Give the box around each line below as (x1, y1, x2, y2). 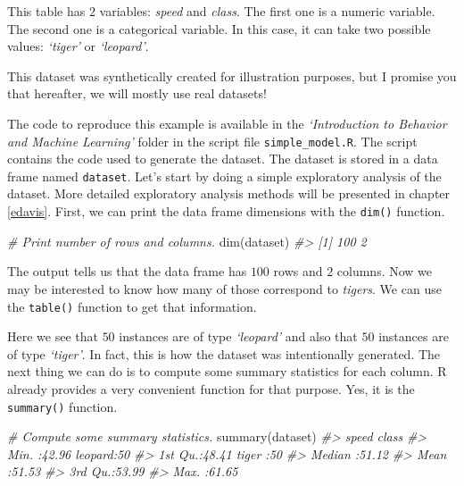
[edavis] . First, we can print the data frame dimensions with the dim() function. (7, 202, 445, 221)
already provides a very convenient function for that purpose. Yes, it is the (7, 379, 415, 398)
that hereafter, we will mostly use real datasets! (7, 84, 267, 103)
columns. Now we (336, 262, 433, 281)
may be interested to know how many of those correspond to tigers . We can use (7, 279, 442, 297)
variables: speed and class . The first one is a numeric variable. (99, 2, 435, 20)
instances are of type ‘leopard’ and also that (119, 327, 358, 346)
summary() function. (7, 397, 118, 415)
